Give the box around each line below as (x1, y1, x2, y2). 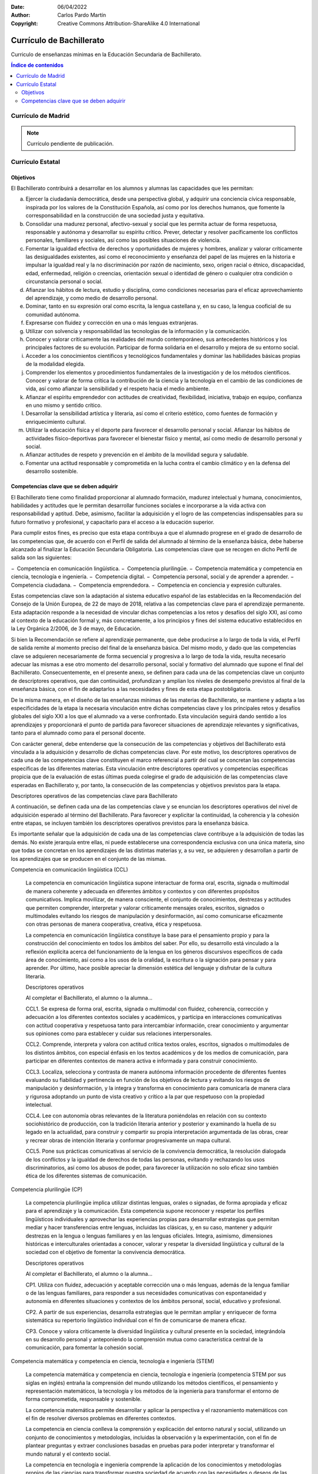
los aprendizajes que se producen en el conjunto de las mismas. (11, 855, 167, 862)
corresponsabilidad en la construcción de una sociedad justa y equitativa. (25, 212, 205, 219)
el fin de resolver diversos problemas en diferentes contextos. (25, 1415, 176, 1422)
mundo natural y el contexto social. (25, 1450, 111, 1457)
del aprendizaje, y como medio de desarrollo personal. (25, 295, 158, 302)
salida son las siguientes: (11, 554, 72, 561)
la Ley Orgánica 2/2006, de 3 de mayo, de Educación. (11, 625, 142, 632)
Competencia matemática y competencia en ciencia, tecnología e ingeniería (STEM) (11, 1357, 215, 1364)
